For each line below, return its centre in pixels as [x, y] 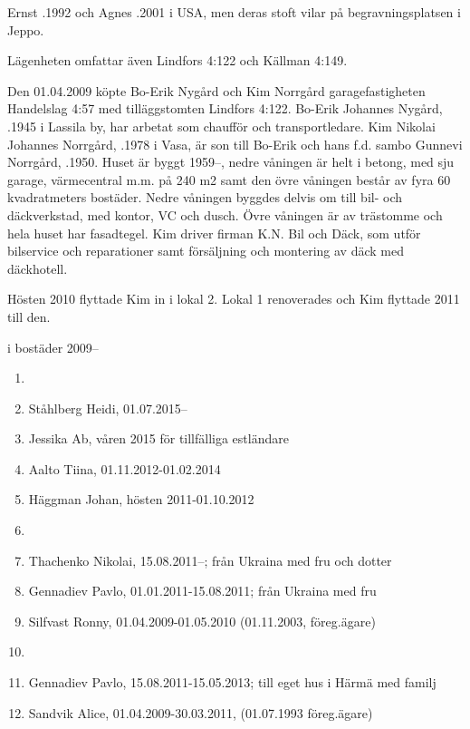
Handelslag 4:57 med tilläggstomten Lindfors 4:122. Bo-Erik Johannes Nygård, [225, 108]
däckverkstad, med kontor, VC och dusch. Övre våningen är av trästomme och [225, 214]
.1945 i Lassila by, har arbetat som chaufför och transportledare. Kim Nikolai [221, 126]
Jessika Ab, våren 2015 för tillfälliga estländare [158, 438]
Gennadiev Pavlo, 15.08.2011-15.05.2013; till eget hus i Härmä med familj [232, 682]
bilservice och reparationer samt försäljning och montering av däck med [206, 251]
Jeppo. [26, 29]
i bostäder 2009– [53, 347]
